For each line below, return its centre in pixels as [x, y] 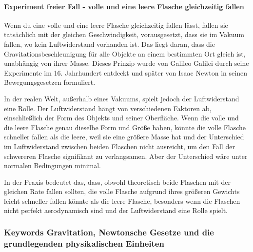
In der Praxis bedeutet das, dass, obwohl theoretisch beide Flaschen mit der [117, 182]
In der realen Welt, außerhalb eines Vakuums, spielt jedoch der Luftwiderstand [122, 98]
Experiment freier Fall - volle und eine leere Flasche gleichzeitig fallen [124, 6]
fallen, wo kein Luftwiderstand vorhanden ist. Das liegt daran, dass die [109, 44]
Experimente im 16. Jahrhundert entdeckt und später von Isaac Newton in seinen [126, 72]
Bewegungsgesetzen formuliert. [50, 82]
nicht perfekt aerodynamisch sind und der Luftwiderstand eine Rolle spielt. [116, 210]
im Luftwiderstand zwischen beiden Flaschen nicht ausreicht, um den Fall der [119, 146]
